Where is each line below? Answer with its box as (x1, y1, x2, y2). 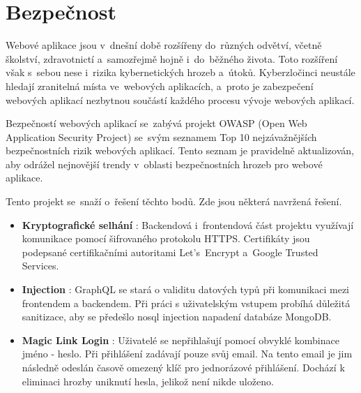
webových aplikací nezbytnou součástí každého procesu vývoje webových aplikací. (6, 92, 355, 107)
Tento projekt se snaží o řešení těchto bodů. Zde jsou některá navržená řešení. (6, 194, 342, 209)
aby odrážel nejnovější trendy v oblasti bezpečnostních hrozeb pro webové (6, 156, 323, 171)
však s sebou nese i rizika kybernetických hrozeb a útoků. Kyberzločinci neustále (6, 65, 355, 80)
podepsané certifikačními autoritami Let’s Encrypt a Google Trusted (22, 244, 318, 259)
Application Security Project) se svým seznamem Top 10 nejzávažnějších (6, 129, 317, 144)
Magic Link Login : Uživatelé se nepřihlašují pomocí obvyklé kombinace (22, 332, 339, 347)
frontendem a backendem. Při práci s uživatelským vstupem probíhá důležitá (22, 295, 351, 310)
